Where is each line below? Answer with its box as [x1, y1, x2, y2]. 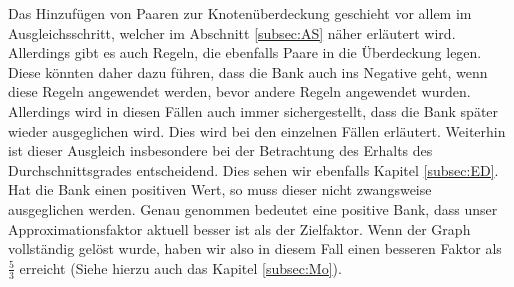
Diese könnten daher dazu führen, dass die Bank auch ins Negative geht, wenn [8, 61, 488, 82]
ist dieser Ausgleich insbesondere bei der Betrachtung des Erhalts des [8, 140, 433, 161]
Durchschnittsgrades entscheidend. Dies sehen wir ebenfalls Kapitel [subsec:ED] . [8, 159, 499, 180]
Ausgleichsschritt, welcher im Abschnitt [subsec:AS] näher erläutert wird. [8, 22, 456, 43]
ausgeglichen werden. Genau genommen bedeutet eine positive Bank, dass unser [8, 198, 498, 219]
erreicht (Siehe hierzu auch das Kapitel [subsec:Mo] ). [19, 257, 342, 278]
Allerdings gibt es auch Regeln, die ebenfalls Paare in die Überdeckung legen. [8, 42, 482, 63]
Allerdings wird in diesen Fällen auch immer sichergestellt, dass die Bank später [8, 100, 499, 121]
